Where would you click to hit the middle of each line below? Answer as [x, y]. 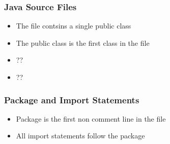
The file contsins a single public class [74, 26]
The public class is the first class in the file [83, 42]
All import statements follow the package [80, 136]
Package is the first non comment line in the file [91, 118]
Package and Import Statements [72, 99]
